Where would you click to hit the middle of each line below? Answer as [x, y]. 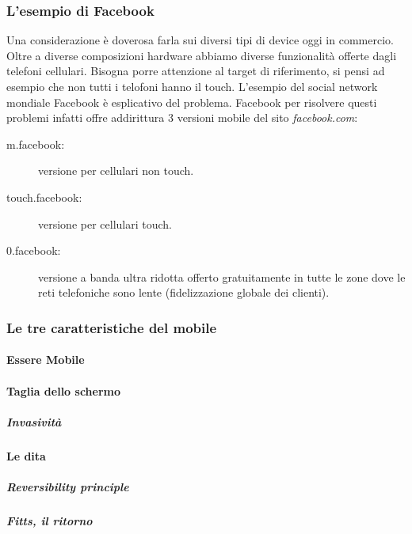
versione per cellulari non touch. [116, 170]
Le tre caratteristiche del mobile [112, 327]
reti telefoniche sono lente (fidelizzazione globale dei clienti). [184, 292]
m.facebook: [36, 144]
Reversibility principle [68, 486]
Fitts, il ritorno [50, 520]
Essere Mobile [46, 360]
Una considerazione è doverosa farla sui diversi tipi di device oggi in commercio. [200, 40]
